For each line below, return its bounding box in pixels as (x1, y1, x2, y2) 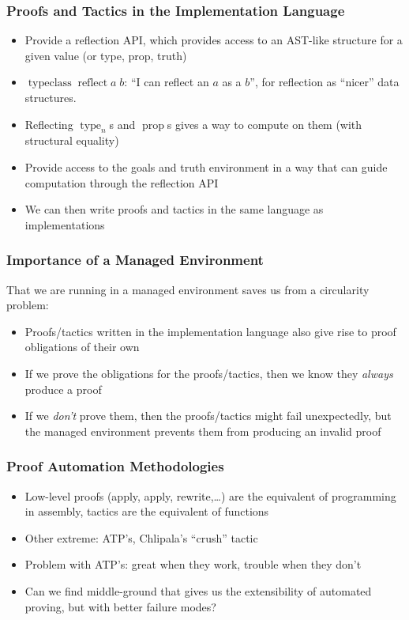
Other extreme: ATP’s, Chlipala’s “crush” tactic (24, 529, 258, 546)
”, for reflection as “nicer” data (250, 74, 400, 90)
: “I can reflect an (124, 74, 209, 90)
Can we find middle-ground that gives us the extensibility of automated (24, 582, 372, 599)
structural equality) (24, 132, 119, 149)
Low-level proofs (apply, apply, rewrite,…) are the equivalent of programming (24, 487, 396, 504)
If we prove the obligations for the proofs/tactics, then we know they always (24, 365, 393, 381)
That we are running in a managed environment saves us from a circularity (6, 281, 370, 297)
